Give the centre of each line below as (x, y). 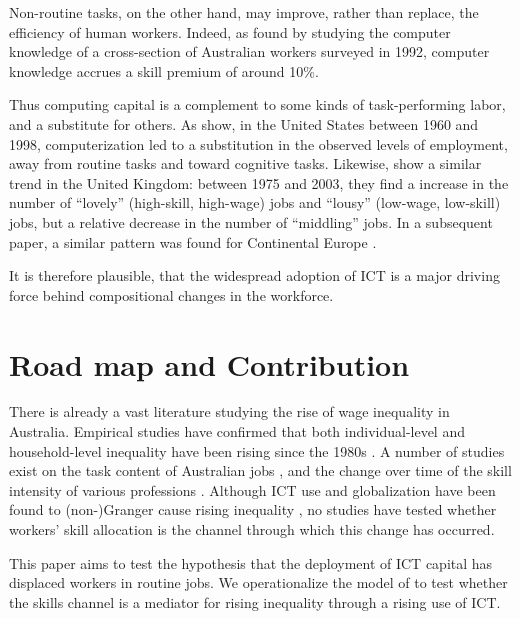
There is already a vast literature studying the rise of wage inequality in (229, 411)
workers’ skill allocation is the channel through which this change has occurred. (252, 529)
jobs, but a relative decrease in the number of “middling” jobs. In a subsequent (251, 221)
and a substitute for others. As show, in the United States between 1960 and (244, 123)
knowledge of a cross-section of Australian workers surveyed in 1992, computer (249, 51)
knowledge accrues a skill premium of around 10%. (164, 70)
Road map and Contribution (209, 363)
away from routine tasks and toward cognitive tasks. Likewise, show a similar (245, 163)
